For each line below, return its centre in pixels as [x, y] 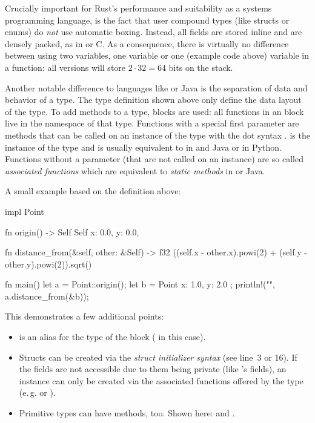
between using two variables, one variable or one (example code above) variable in [157, 55]
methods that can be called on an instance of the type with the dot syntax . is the [157, 135]
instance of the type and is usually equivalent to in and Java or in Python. [143, 147]
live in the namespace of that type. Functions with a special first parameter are [152, 123]
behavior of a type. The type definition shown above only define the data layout [153, 100]
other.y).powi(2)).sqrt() [48, 264]
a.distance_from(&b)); [47, 296]
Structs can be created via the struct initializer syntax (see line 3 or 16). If [158, 357]
